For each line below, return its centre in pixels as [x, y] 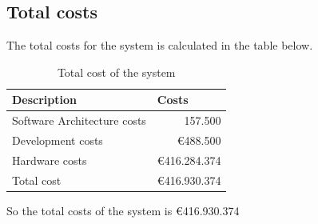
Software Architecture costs [79, 120]
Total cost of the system [116, 72]
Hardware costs [50, 160]
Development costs [58, 140]
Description [45, 100]
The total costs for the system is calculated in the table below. [160, 45]
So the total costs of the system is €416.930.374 [123, 210]
